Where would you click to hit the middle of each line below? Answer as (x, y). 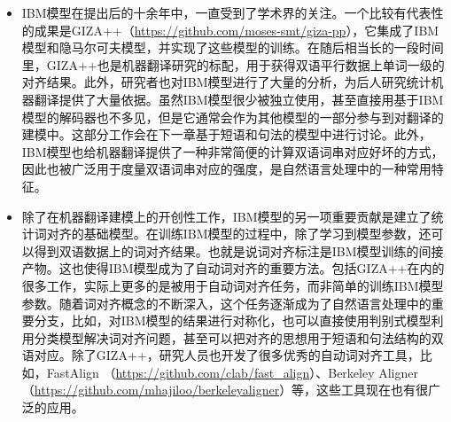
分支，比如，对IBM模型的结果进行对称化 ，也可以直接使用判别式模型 (233, 320)
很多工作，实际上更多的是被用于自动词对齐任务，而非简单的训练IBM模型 (233, 285)
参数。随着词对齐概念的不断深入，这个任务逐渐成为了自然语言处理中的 (226, 303)
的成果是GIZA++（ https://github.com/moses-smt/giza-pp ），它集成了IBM (230, 30)
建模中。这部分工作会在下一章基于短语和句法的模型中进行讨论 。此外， (226, 134)
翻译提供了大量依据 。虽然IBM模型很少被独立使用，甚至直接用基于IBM (239, 99)
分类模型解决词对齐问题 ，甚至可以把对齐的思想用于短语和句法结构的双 (239, 337)
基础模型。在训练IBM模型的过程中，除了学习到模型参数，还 (257, 234)
